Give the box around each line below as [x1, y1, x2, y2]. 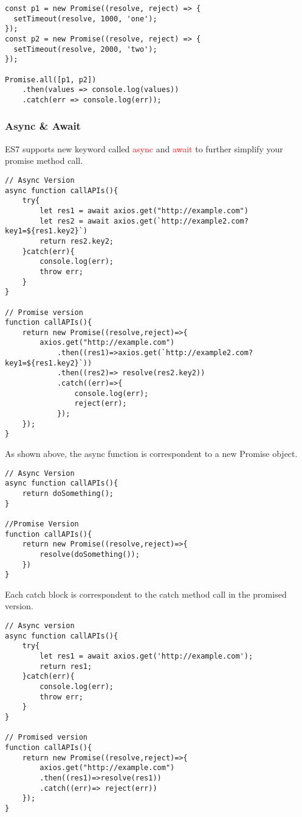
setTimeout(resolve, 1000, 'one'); [13, 14, 157, 23]
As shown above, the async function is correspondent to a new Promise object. [5, 447, 298, 460]
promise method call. [5, 154, 83, 167]
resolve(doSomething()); [39, 550, 140, 559]
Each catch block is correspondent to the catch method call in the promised [5, 587, 287, 600]
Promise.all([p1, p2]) [5, 75, 97, 84]
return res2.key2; [39, 236, 114, 246]
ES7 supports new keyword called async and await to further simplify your [5, 142, 283, 155]
